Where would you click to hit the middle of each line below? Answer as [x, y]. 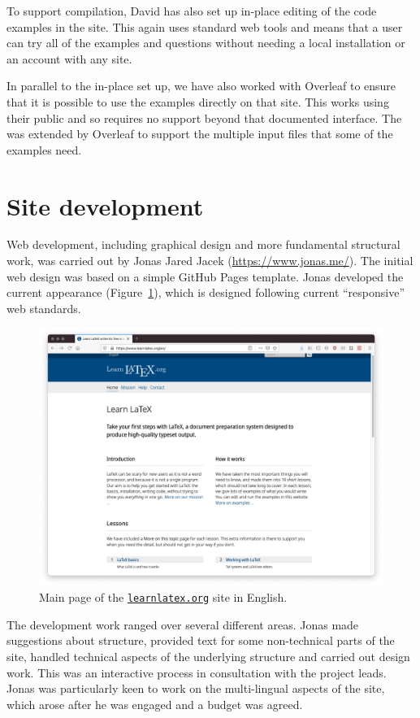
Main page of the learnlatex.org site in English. [163, 597]
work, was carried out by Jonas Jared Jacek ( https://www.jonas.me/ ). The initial [210, 261]
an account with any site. [69, 58]
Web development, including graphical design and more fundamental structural [204, 244]
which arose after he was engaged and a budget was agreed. [155, 704]
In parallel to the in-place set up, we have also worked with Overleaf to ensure [201, 86]
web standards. [44, 308]
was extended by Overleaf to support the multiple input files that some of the [200, 134]
